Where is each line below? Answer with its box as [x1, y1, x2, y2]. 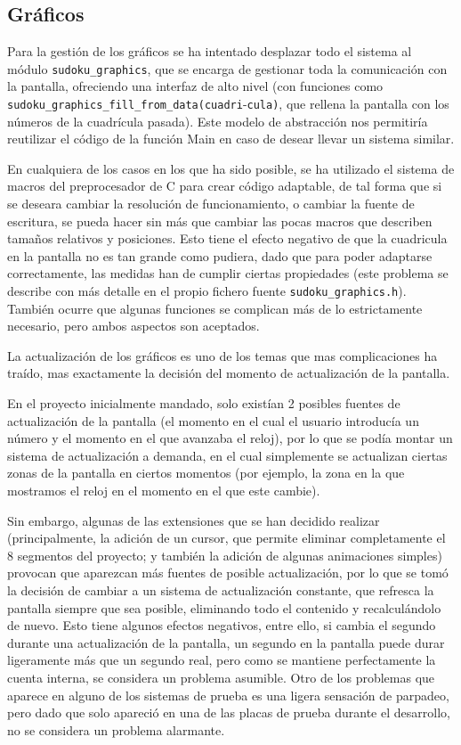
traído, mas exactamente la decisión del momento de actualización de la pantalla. [7, 364, 450, 382]
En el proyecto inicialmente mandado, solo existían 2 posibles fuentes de [7, 394, 400, 413]
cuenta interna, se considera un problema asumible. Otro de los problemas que [7, 667, 435, 686]
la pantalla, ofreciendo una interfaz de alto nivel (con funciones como [7, 77, 384, 95]
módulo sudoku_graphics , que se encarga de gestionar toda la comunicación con [7, 59, 448, 78]
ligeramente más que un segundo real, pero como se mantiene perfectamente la [7, 651, 436, 669]
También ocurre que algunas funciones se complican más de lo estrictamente [7, 299, 423, 317]
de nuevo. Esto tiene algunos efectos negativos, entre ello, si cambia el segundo [7, 616, 436, 634]
